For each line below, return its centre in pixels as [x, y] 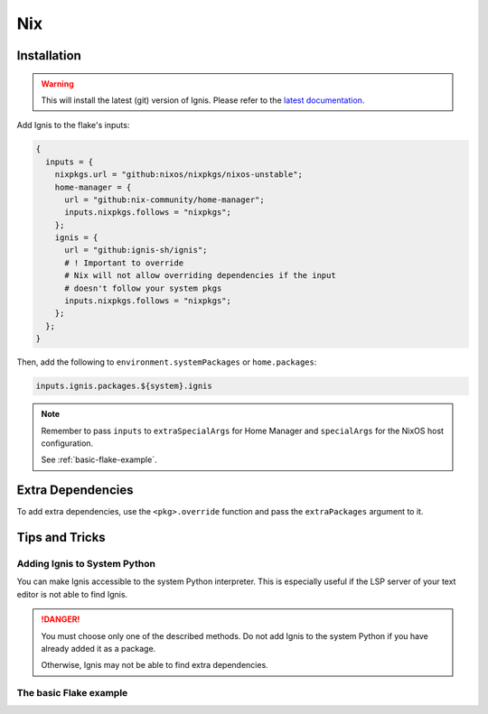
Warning [57, 83]
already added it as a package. [99, 648]
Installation [49, 56]
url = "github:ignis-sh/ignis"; [136, 250]
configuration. [67, 443]
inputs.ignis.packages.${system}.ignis [124, 386]
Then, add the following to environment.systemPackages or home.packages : [167, 362]
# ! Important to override [124, 263]
